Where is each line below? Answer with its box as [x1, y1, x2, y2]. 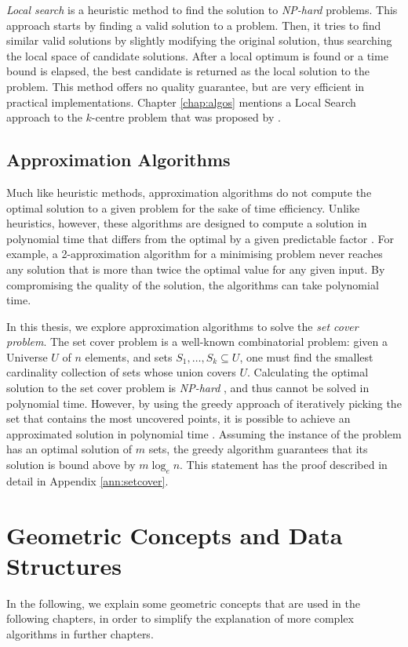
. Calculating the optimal [247, 364, 369, 380]
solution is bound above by [6, 456, 136, 473]
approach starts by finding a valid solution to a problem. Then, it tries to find [6, 16, 381, 33]
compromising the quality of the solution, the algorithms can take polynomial [6, 276, 379, 293]
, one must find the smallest [239, 348, 373, 365]
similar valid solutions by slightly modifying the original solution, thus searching [6, 32, 392, 49]
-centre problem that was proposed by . [91, 109, 281, 125]
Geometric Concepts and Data [6, 518, 343, 551]
